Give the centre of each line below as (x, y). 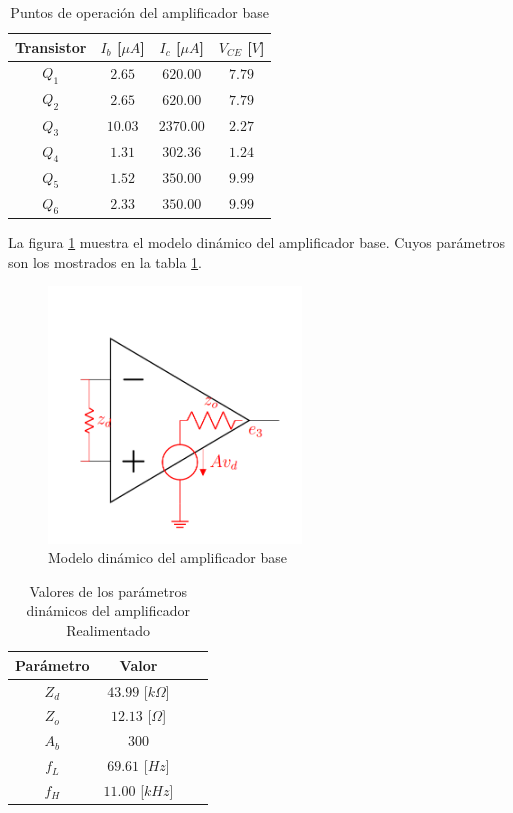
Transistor (51, 46)
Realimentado (108, 630)
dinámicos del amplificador (108, 610)
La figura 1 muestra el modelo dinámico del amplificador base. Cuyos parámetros (256, 241)
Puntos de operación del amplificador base (140, 12)
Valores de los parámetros (108, 590)
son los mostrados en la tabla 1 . (105, 261)
